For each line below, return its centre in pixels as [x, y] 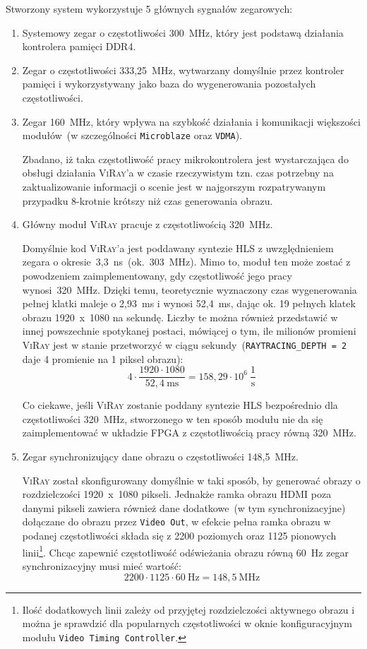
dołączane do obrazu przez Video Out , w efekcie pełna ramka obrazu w [176, 522]
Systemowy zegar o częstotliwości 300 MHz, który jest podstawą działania [183, 32]
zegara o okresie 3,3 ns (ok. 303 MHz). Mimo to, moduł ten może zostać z [186, 262]
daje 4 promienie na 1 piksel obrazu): [103, 358]
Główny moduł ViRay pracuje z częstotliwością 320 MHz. [148, 224]
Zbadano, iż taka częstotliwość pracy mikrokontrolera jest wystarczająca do [185, 159]
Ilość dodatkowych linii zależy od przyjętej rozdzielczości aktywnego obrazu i [188, 609]
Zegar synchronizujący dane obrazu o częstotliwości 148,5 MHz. [160, 457]
